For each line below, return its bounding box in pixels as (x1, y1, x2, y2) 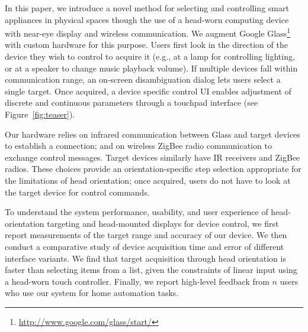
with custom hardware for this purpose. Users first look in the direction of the (5, 38, 288, 51)
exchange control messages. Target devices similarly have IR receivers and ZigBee (5, 151, 300, 163)
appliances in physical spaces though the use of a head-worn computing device (5, 13, 289, 25)
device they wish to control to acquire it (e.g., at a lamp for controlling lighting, (5, 50, 295, 63)
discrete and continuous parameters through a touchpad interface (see (5, 96, 258, 109)
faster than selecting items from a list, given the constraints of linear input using (5, 263, 297, 276)
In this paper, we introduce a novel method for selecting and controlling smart (5, 2, 289, 14)
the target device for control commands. (5, 185, 150, 198)
